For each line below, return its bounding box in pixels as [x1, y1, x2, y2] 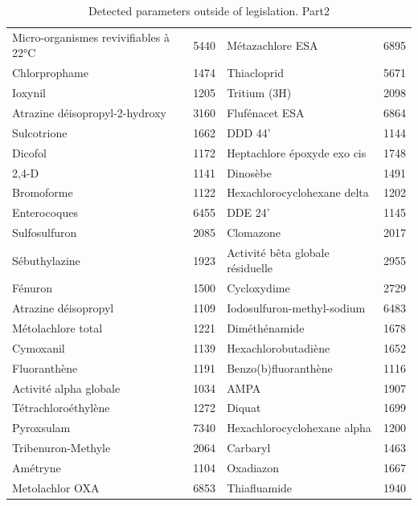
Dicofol [12, 144, 47, 161]
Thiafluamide [227, 479, 293, 496]
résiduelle [227, 259, 273, 276]
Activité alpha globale [12, 379, 121, 396]
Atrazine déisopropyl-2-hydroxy [12, 104, 166, 120]
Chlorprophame [12, 64, 88, 81]
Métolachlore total [12, 320, 103, 336]
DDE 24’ [227, 204, 270, 221]
